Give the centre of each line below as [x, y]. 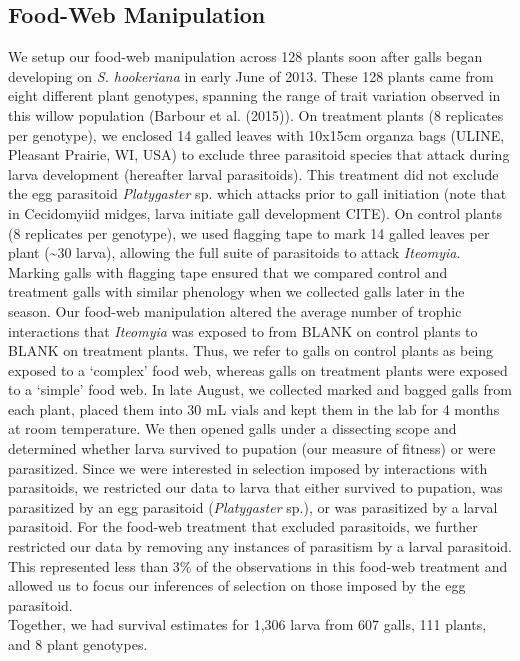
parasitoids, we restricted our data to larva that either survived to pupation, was [255, 487]
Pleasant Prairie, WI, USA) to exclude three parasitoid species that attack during [259, 154]
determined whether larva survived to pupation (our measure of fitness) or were [252, 448]
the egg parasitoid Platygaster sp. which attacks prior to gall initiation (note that [257, 193]
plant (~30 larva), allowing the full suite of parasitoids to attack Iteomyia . [234, 252]
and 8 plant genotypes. [78, 644]
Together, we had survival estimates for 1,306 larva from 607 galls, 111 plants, [247, 624]
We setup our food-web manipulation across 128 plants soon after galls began [245, 56]
